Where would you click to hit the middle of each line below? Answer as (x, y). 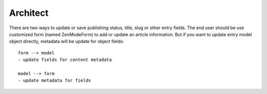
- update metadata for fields (55, 81)
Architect (29, 13)
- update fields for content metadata (65, 60)
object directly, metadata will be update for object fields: (67, 42)
